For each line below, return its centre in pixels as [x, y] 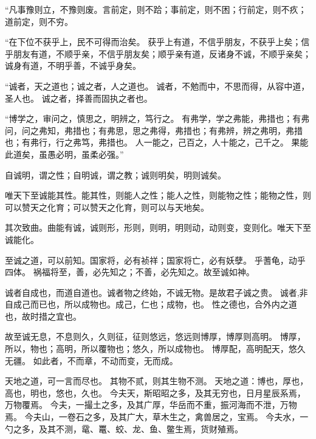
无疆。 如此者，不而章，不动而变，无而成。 [91, 360]
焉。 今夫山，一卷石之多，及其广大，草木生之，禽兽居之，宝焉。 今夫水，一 [157, 417]
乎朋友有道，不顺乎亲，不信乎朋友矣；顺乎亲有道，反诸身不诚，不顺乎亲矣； [158, 53]
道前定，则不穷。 [39, 21]
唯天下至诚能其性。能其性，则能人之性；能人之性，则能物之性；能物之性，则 [158, 195]
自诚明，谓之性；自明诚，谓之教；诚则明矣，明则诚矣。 [115, 174]
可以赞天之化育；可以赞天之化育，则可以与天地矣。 [107, 207]
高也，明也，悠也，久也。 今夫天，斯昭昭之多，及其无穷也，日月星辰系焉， [155, 392]
